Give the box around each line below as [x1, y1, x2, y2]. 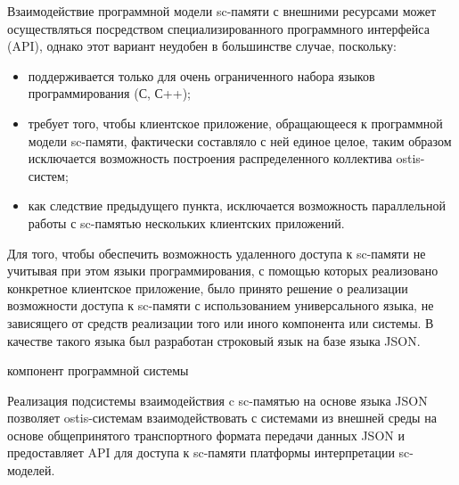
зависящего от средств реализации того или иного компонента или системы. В [7, 313, 434, 332]
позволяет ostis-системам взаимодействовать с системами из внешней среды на [7, 408, 437, 427]
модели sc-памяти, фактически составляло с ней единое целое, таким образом [28, 131, 452, 150]
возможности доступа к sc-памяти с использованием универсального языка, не [7, 296, 434, 315]
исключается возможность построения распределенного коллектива [28, 149, 392, 168]
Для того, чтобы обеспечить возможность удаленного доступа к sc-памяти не [7, 243, 426, 262]
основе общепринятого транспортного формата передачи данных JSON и [7, 425, 405, 444]
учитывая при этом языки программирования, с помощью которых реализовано [7, 261, 439, 280]
